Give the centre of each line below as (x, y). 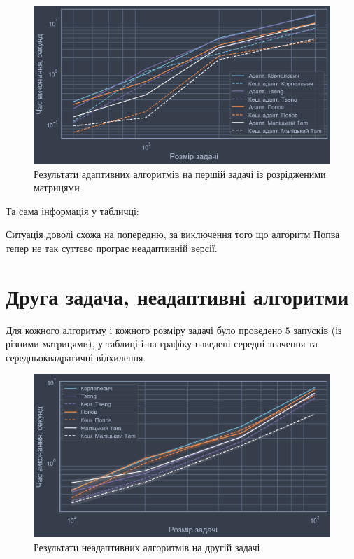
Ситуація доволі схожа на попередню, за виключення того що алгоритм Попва (173, 234)
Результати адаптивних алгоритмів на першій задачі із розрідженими (180, 173)
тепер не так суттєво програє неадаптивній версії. (112, 248)
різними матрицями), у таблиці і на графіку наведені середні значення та (162, 344)
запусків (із (318, 330)
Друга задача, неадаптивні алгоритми (177, 296)
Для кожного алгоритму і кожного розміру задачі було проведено (144, 330)
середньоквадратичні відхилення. (76, 357)
